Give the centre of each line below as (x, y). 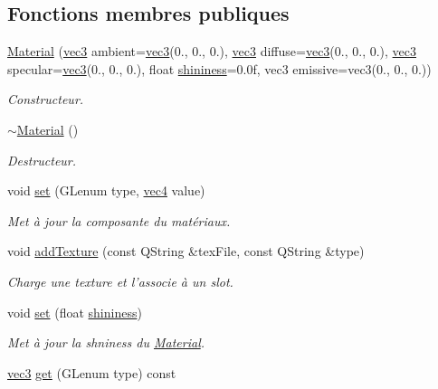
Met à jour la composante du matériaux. (119, 220)
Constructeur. (46, 99)
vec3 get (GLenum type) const (92, 372)
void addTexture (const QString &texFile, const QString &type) (186, 251)
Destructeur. (42, 160)
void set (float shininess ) (75, 312)
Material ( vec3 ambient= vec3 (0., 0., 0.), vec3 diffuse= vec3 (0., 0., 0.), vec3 (212, 51)
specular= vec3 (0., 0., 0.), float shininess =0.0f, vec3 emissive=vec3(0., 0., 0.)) (219, 68)
